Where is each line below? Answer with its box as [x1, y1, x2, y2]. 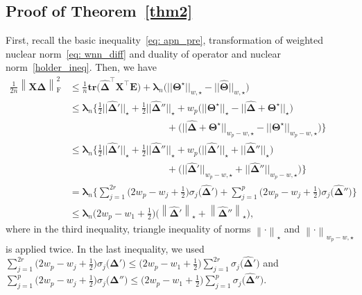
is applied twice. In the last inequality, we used [6, 242, 205, 256]
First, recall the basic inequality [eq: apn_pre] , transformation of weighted [6, 33, 324, 47]
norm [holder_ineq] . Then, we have [6, 60, 157, 74]
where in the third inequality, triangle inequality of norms [6, 221, 251, 236]
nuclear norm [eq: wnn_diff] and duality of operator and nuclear [6, 46, 281, 60]
